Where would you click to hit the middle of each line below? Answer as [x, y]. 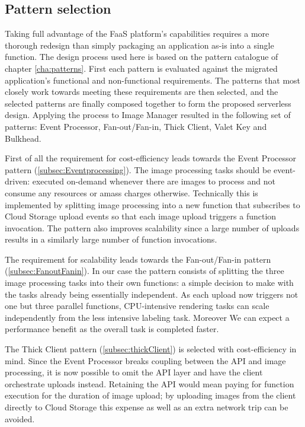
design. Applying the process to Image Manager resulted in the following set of [148, 115]
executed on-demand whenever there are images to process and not [154, 181]
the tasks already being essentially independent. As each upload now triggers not [152, 294]
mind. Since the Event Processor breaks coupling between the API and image [145, 360]
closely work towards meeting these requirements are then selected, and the [142, 92]
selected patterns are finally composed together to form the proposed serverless [148, 103]
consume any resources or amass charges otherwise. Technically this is [131, 192]
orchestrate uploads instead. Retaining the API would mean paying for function [150, 383]
